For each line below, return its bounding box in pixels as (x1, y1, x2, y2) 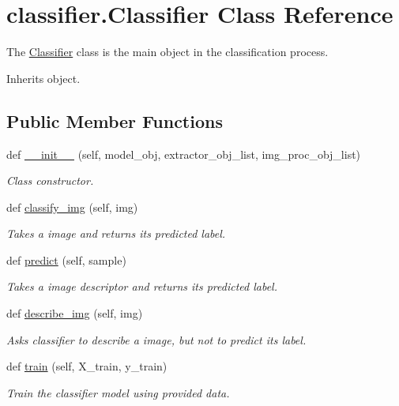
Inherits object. (6, 70, 81, 86)
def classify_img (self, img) (6, 198, 138, 215)
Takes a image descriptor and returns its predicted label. (6, 278, 277, 295)
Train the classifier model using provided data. (6, 384, 230, 400)
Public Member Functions (6, 108, 223, 133)
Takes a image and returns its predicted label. (6, 225, 226, 242)
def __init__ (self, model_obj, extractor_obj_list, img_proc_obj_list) (6, 145, 361, 162)
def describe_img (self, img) (6, 305, 143, 321)
